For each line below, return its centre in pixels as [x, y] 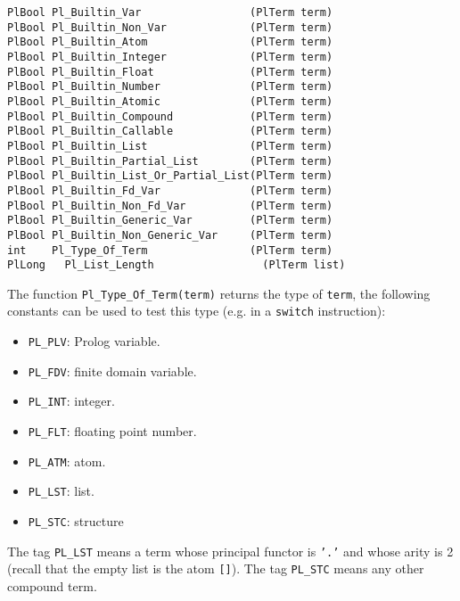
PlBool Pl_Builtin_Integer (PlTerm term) [170, 57]
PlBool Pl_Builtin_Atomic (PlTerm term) [170, 101]
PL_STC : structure [76, 521]
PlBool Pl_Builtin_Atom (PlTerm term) [170, 42]
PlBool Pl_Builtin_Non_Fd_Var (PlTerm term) [170, 206]
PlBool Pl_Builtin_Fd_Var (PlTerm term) [170, 190]
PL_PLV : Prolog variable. [94, 341]
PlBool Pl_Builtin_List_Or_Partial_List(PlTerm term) [170, 176]
